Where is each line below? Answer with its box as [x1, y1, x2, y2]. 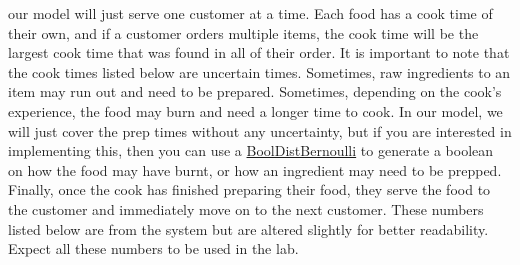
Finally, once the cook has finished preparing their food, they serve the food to [8, 179, 491, 200]
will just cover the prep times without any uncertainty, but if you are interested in [8, 120, 512, 141]
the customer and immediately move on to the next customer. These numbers [8, 198, 484, 219]
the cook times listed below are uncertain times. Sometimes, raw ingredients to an [8, 61, 511, 82]
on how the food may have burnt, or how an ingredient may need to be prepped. [8, 159, 502, 180]
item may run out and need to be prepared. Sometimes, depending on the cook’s [8, 81, 502, 102]
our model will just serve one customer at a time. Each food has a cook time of [8, 3, 493, 23]
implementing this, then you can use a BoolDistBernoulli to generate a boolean [8, 140, 494, 161]
